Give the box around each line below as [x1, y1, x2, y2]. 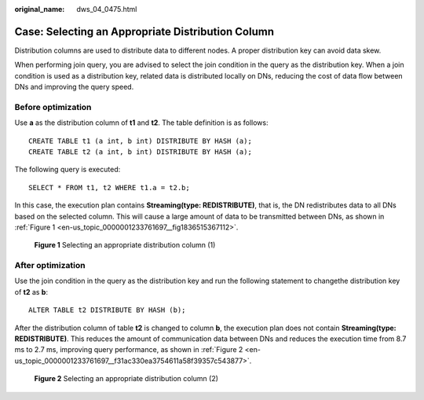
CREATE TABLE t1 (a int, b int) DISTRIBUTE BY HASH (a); [28, 136, 253, 145]
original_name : [14, 5, 65, 13]
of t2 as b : [14, 287, 49, 296]
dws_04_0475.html [76, 5, 137, 13]
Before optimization [14, 101, 92, 112]
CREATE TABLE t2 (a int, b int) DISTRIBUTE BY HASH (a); [28, 148, 253, 156]
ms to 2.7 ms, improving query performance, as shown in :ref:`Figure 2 [14, 345, 243, 354]
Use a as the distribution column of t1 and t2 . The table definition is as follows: [14, 118, 269, 127]
